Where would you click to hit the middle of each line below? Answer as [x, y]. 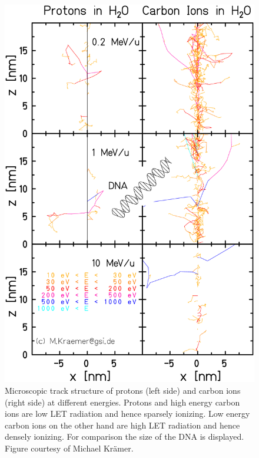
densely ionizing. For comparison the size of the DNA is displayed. [124, 436]
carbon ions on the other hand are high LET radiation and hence [122, 425]
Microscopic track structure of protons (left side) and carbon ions [123, 390]
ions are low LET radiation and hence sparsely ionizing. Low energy [127, 413]
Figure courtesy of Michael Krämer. [69, 448]
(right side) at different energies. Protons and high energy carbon [122, 402]
